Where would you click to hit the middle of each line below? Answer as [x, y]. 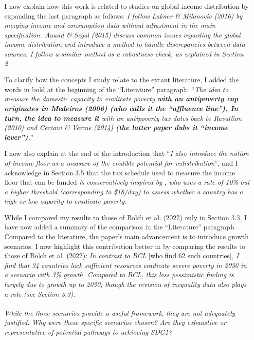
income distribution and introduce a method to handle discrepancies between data [125, 44]
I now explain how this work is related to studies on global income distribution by [127, 6]
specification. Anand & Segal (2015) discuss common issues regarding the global [123, 34]
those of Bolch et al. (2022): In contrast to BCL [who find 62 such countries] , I [122, 255]
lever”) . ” [19, 137]
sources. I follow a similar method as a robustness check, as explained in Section [124, 53]
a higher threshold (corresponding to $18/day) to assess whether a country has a [124, 191]
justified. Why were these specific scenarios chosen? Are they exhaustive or [115, 322]
